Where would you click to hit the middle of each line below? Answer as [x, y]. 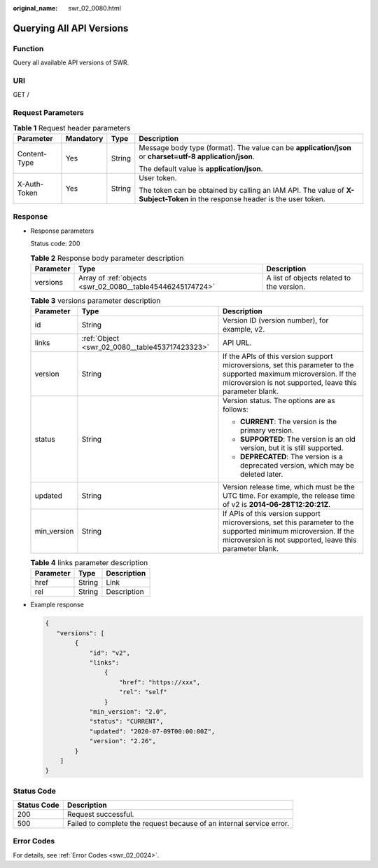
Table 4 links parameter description [89, 563]
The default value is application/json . [201, 168]
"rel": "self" [143, 692]
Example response [57, 605]
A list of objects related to [309, 278]
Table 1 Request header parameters [72, 128]
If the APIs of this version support [278, 356]
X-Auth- [30, 184]
